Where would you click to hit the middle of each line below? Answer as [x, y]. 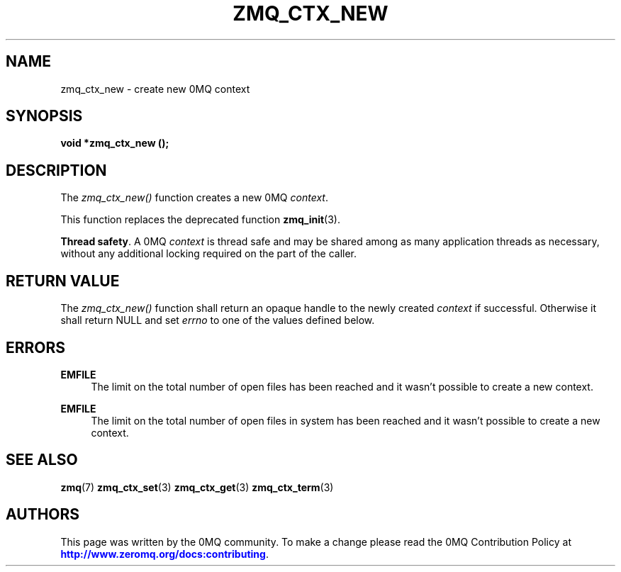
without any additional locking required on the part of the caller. [209, 254]
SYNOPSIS [44, 116]
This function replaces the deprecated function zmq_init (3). [200, 220]
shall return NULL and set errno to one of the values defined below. [218, 320]
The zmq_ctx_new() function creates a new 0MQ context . [194, 198]
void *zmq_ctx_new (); [115, 143]
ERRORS [36, 347]
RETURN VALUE [63, 281]
